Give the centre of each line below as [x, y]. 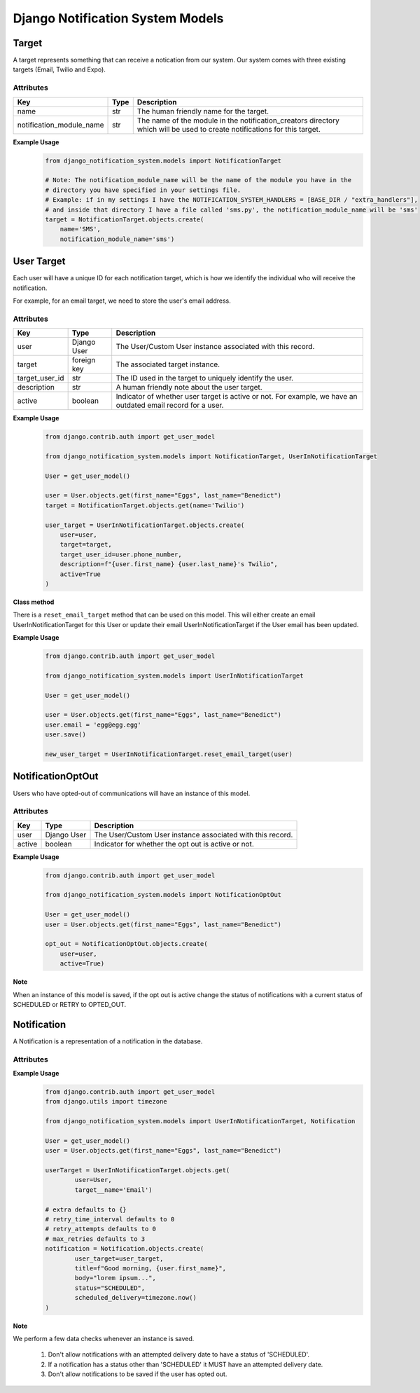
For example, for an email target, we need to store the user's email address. [122, 301]
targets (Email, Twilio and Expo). [59, 69]
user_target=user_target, [119, 1258]
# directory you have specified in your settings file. [143, 190]
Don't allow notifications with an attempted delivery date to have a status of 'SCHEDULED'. [179, 1354]
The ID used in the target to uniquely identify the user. [205, 378]
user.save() [66, 735]
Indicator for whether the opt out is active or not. [174, 844]
